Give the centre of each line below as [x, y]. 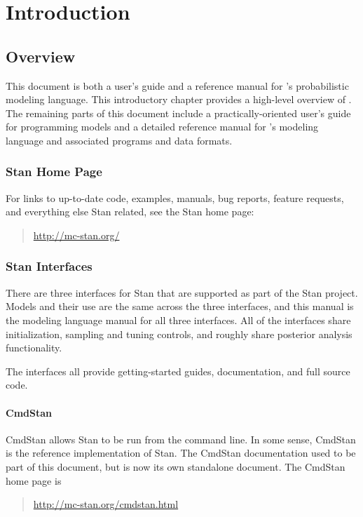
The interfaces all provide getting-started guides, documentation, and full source [178, 371]
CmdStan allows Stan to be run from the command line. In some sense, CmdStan [181, 439]
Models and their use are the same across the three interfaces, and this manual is [180, 306]
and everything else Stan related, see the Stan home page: [130, 211]
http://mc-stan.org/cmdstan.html [106, 504]
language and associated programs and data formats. [119, 140]
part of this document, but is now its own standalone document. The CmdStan [176, 466]
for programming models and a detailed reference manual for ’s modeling [162, 127]
